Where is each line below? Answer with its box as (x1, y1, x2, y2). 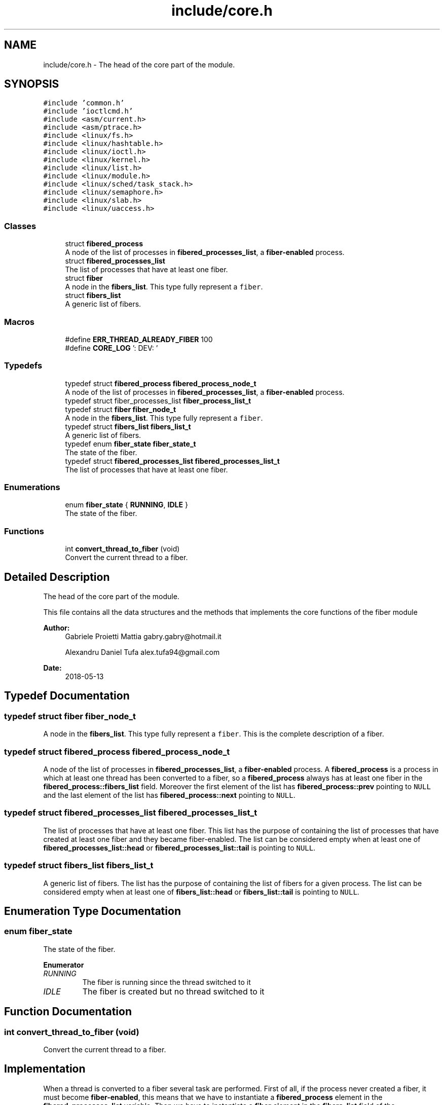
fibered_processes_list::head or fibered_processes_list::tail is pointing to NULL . (43, 843, 316, 852)
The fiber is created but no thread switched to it (82, 986, 265, 997)
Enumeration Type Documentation (4, 904, 181, 917)
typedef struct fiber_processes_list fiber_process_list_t (65, 396, 251, 405)
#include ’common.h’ (43, 99, 125, 107)
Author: (43, 623, 70, 633)
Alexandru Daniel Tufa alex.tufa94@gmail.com (65, 648, 220, 657)
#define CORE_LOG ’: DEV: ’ (65, 343, 158, 352)
